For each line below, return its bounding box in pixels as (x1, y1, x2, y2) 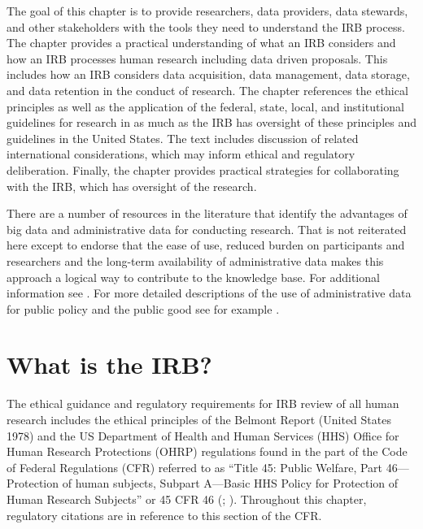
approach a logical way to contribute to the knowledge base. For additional (7, 268, 380, 285)
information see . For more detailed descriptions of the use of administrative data (7, 284, 412, 301)
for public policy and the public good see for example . (7, 300, 280, 317)
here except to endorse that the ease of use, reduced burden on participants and (7, 236, 405, 254)
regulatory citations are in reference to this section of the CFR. (7, 506, 322, 523)
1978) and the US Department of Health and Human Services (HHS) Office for (7, 427, 399, 444)
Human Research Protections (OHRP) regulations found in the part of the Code (7, 443, 408, 460)
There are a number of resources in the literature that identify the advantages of (7, 205, 408, 222)
